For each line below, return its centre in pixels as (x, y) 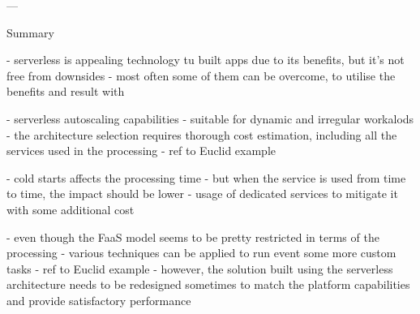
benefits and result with (66, 91)
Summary (30, 32)
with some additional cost (71, 209)
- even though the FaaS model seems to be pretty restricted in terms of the (193, 237)
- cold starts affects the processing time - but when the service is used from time (206, 177)
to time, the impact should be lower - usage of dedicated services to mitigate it (202, 194)
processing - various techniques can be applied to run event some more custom (201, 253)
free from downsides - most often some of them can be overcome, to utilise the (201, 75)
